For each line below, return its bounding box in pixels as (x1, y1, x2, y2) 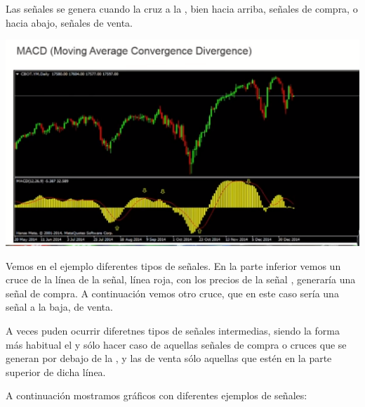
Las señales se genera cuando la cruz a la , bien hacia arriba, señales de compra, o (6, 1, 358, 15)
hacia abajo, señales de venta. (6, 15, 133, 30)
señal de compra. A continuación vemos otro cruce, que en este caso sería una (6, 285, 339, 300)
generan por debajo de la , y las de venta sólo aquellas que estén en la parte (6, 351, 332, 366)
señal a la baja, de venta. (6, 299, 113, 314)
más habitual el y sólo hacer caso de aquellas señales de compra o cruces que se (6, 337, 347, 351)
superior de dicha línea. (6, 364, 106, 379)
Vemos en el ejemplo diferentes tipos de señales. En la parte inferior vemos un (6, 258, 341, 273)
